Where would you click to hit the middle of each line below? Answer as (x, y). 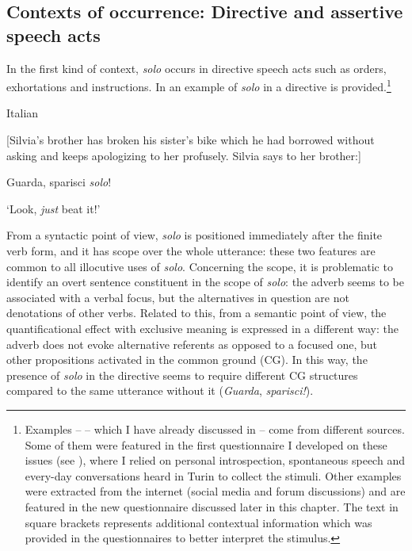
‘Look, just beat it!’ (53, 208)
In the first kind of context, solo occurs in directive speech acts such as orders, (196, 68)
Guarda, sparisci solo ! (59, 182)
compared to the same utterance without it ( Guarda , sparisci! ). (160, 390)
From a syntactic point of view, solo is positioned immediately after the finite (195, 235)
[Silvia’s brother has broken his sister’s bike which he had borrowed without (191, 140)
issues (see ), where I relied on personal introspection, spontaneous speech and (215, 460)
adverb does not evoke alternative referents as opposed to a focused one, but (192, 344)
